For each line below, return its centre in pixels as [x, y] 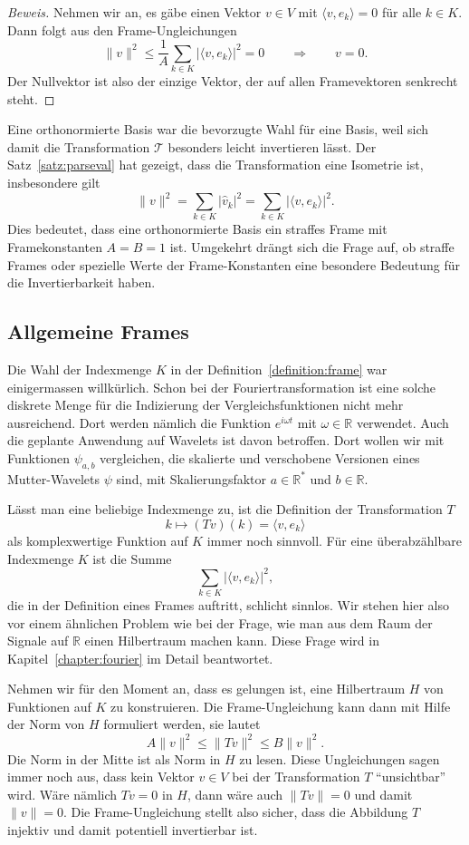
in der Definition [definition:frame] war [279, 369]
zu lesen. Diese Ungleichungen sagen [340, 758]
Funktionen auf [49, 706]
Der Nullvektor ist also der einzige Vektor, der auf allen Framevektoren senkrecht [233, 80]
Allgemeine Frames [98, 331]
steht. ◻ [31, 98]
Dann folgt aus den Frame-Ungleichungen [122, 29]
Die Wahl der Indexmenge [80, 369]
